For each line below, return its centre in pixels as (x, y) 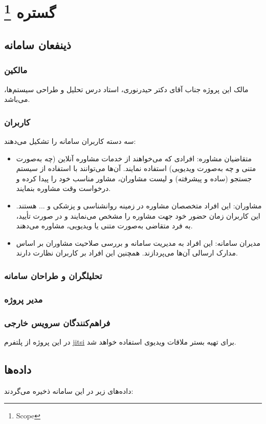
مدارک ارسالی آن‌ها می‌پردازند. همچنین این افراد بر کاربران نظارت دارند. (127, 253)
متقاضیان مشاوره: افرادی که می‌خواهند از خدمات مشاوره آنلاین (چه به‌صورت (134, 158)
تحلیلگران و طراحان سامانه (53, 275)
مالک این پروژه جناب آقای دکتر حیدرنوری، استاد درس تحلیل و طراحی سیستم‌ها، (126, 89)
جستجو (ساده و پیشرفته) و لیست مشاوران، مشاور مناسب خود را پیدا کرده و (134, 178)
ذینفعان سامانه (38, 45)
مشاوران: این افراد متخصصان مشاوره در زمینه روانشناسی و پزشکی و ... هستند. (139, 206)
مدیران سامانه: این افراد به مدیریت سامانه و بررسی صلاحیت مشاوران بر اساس (138, 242)
